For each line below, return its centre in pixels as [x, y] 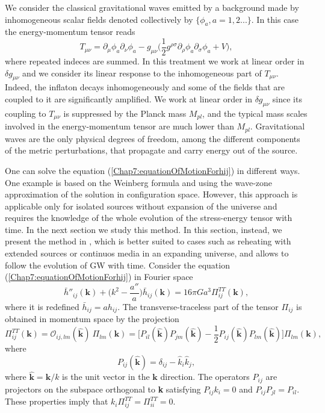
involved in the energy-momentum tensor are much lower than [119, 126]
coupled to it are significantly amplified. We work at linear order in [128, 99]
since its [287, 99]
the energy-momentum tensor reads [70, 32]
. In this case [275, 19]
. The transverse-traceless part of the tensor [198, 306]
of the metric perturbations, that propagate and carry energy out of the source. [151, 150]
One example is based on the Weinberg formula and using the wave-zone [139, 182]
